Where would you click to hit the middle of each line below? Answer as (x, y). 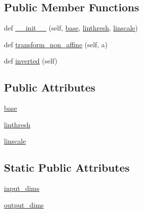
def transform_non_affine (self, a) (56, 44)
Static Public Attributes (67, 167)
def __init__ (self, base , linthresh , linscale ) (71, 28)
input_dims (22, 188)
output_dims (24, 204)
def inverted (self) (31, 61)
